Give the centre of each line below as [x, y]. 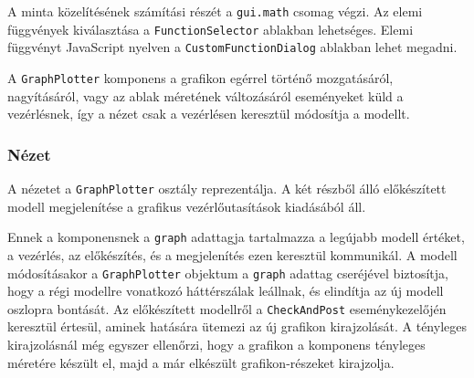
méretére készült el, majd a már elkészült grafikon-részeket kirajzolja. [201, 362]
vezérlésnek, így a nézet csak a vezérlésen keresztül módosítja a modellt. [209, 114]
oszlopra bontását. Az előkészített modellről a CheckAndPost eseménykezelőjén [227, 308]
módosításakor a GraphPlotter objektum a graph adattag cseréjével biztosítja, [228, 273]
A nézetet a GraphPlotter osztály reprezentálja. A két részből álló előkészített [227, 189]
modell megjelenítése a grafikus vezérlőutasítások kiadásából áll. [187, 206]
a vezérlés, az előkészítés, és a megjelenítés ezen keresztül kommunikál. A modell [232, 254]
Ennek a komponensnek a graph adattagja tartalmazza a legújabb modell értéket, [236, 237]
